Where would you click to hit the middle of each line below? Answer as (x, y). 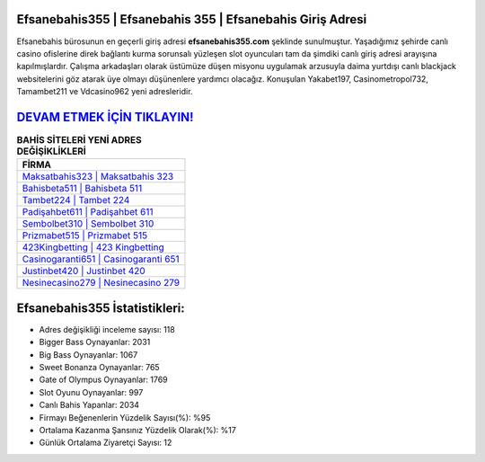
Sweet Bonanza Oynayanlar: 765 (100, 368)
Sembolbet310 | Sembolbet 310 (88, 224)
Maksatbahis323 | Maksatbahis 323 (98, 177)
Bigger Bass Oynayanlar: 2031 (95, 342)
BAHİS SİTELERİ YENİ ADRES (79, 140)
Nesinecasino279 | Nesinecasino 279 (101, 283)
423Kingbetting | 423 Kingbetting (93, 247)
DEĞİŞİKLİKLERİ (52, 151)
